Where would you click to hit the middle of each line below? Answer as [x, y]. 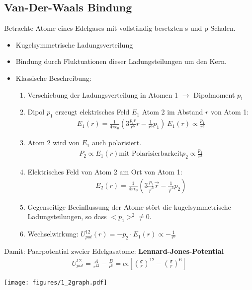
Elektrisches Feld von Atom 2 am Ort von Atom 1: [105, 172]
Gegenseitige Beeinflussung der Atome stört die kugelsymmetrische [129, 206]
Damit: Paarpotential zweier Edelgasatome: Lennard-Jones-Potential [114, 251]
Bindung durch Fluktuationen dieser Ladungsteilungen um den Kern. [121, 61]
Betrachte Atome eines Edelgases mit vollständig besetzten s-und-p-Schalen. [120, 28]
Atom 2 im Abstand [172, 112]
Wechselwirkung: [53, 234]
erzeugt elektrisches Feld [92, 112]
